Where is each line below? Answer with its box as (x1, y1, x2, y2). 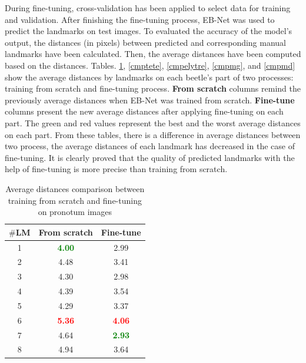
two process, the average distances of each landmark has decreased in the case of (5, 140, 295, 152)
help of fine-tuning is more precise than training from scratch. (5, 163, 228, 175)
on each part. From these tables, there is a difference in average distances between (5, 128, 301, 140)
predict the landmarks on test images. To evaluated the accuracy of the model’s (5, 25, 292, 37)
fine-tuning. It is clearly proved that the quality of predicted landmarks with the (5, 151, 295, 163)
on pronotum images (38, 206, 112, 218)
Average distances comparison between (5, 182, 145, 194)
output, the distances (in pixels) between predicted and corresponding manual (5, 36, 287, 48)
